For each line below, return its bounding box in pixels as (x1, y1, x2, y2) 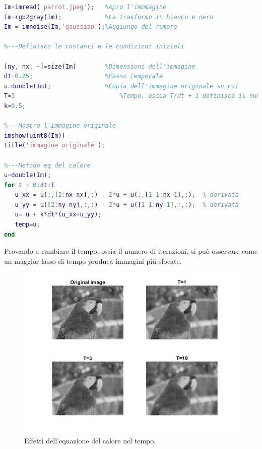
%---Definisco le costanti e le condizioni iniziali (4, 43, 184, 50)
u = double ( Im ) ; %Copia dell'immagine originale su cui (4, 82, 239, 90)
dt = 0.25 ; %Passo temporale (4, 73, 163, 80)
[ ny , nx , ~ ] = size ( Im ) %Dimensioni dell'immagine (4, 63, 195, 70)
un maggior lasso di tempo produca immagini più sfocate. (4, 255, 182, 266)
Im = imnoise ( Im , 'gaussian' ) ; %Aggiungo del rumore (4, 23, 177, 31)
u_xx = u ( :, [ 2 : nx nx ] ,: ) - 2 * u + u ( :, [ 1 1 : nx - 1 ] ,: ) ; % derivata (15, 191, 239, 199)
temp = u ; (15, 221, 40, 229)
